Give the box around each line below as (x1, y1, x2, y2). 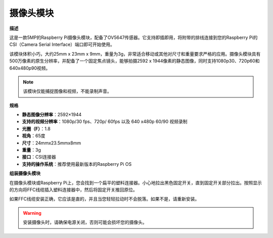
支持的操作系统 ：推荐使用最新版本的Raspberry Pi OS (22, 161, 132, 167)
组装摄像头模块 (9, 170, 40, 176)
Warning (23, 210, 41, 216)
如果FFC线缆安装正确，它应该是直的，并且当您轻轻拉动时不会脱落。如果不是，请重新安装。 (9, 196, 200, 202)
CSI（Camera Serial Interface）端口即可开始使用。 (9, 41, 115, 47)
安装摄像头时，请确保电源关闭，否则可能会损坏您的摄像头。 (23, 219, 147, 225)
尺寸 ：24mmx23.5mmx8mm (22, 139, 81, 146)
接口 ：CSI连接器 (22, 154, 56, 160)
